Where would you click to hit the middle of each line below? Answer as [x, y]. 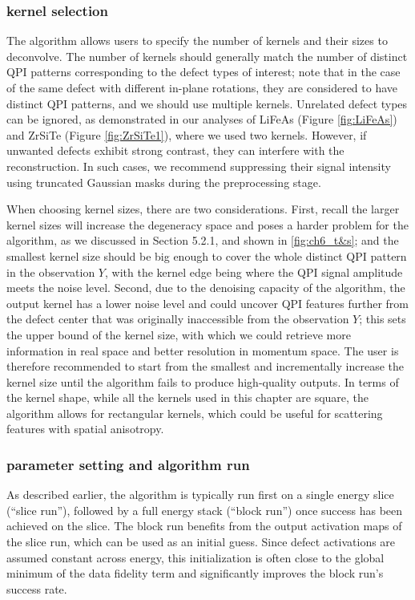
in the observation [51, 272]
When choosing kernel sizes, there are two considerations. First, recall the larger [203, 209]
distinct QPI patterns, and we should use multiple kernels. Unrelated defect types [207, 103]
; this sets [383, 319]
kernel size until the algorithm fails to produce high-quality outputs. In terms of [203, 381]
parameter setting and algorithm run [128, 464]
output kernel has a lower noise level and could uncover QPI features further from [207, 303]
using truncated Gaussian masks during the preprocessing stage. [164, 182]
